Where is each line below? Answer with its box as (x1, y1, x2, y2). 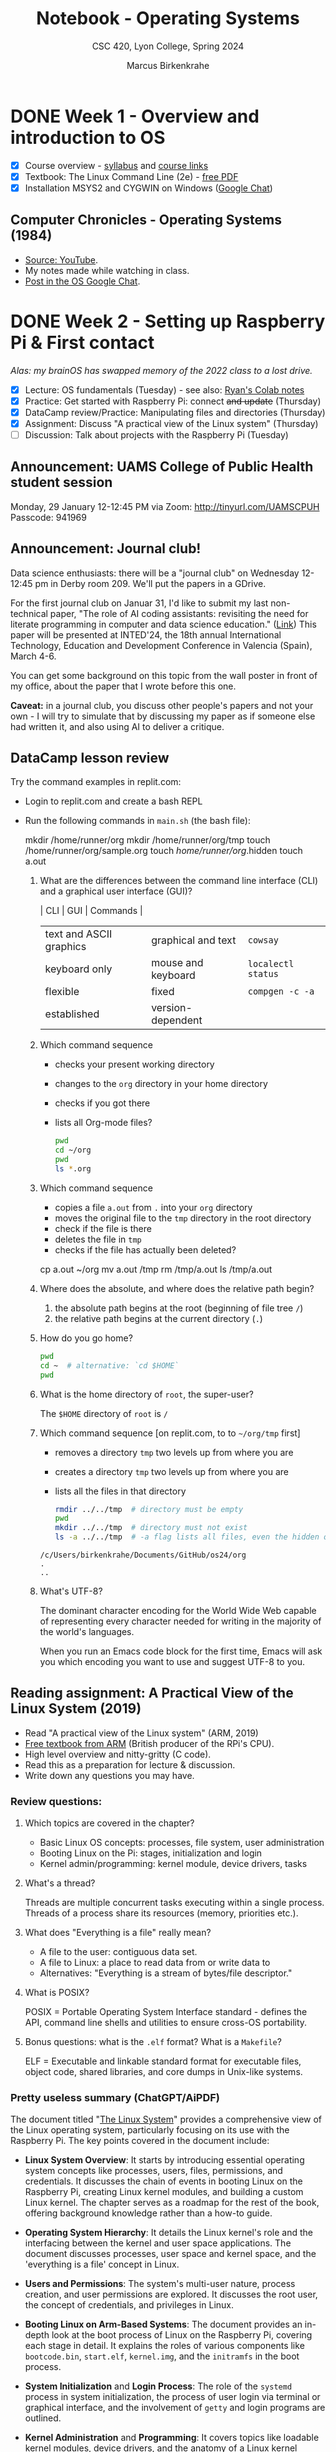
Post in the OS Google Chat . (24, 275, 141, 287)
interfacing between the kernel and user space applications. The (24, 2237, 292, 2249)
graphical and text (151, 933, 237, 947)
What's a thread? (24, 1877, 96, 1889)
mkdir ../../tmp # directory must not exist (54, 1523, 248, 1533)
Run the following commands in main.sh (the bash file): (24, 815, 251, 827)
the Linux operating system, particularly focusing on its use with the (10, 2124, 290, 2136)
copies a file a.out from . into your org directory (54, 1201, 253, 1213)
